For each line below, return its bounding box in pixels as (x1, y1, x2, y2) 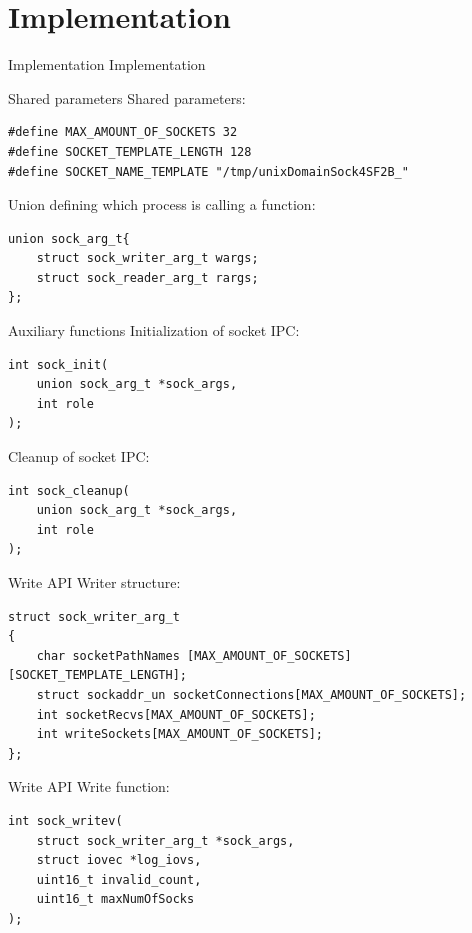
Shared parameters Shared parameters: (8, 87, 246, 108)
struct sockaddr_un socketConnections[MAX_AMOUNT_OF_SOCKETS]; (36, 687, 467, 702)
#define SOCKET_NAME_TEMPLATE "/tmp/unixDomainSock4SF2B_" (8, 164, 409, 179)
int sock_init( (8, 357, 109, 372)
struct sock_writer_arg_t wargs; (36, 251, 259, 266)
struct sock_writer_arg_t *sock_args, (36, 833, 295, 848)
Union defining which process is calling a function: (8, 194, 316, 215)
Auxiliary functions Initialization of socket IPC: (8, 320, 300, 341)
